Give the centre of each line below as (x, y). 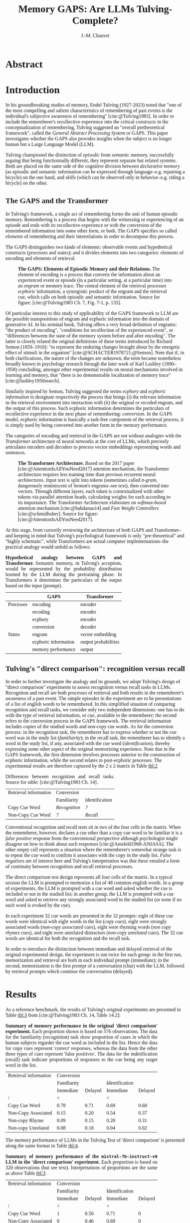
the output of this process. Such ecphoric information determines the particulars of (88, 408)
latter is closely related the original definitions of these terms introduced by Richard (89, 341)
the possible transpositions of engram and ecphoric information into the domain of (88, 319)
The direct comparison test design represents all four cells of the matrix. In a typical (89, 877)
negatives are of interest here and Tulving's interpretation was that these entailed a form (93, 861)
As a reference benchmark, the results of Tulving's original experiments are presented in (93, 1009)
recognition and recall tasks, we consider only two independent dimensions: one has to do (95, 710)
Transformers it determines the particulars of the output (64, 580)
